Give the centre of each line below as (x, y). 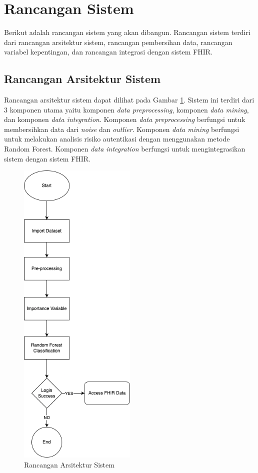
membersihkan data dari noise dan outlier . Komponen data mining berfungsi (122, 129)
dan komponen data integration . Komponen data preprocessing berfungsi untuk (125, 119)
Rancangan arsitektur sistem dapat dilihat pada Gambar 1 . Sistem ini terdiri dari (129, 100)
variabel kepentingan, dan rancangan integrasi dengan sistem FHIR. (108, 52)
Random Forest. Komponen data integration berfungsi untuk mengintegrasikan (125, 149)
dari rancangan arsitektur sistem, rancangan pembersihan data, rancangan (118, 42)
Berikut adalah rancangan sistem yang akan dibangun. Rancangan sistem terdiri (127, 32)
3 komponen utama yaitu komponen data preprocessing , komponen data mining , (126, 109)
